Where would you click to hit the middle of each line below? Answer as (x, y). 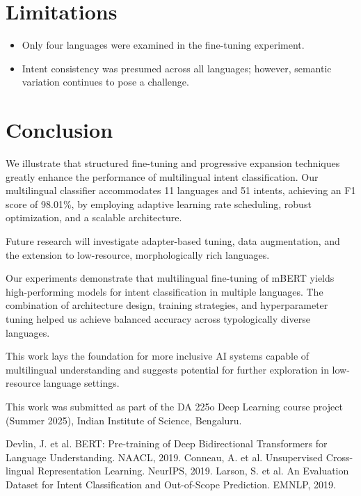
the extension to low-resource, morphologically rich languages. (138, 254)
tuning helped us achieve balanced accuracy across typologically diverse (158, 318)
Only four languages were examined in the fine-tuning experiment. (163, 45)
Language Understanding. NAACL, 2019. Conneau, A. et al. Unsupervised (165, 457)
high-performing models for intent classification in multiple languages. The (165, 291)
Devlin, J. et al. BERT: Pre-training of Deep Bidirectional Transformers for (167, 443)
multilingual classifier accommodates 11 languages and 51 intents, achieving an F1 (181, 190)
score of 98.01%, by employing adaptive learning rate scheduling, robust (159, 203)
